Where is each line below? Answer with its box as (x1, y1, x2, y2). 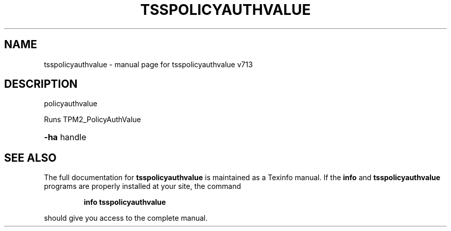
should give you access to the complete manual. (44, 214, 208, 223)
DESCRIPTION (4, 78, 78, 91)
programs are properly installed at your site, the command (44, 182, 241, 191)
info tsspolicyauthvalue (83, 198, 166, 207)
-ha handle (44, 132, 86, 143)
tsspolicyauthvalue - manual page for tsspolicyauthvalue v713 (44, 60, 253, 69)
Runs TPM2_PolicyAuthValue (44, 115, 141, 124)
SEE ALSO (4, 151, 57, 164)
